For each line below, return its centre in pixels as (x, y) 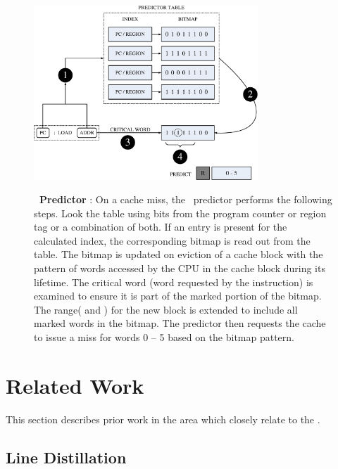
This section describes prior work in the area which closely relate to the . (163, 419)
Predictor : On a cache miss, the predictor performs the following (186, 199)
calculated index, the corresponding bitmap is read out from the (172, 240)
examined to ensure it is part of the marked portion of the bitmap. (178, 296)
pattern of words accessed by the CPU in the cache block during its (180, 268)
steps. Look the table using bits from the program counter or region (180, 213)
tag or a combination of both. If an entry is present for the (161, 227)
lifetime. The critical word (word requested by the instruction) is (174, 282)
